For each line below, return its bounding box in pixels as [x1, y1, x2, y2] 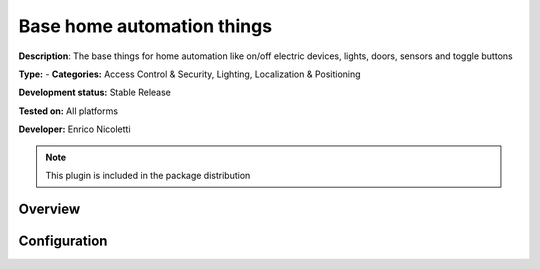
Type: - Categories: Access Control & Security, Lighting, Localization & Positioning [18, 68, 361, 80]
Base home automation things [18, 15, 273, 37]
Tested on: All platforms [18, 105, 119, 117]
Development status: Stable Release [18, 86, 172, 99]
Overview [18, 200, 81, 217]
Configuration [18, 232, 108, 249]
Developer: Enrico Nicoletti [18, 123, 131, 135]
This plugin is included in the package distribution [45, 169, 251, 181]
